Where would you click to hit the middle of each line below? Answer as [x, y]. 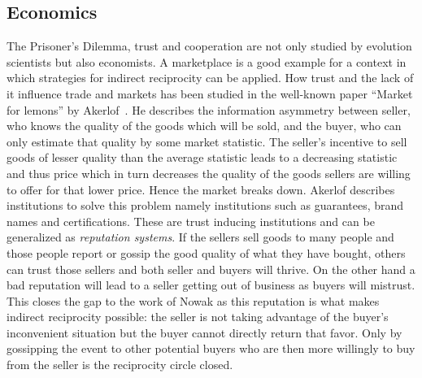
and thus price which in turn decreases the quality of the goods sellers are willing [209, 173]
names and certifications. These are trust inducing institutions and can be [191, 221]
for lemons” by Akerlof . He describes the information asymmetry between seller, [209, 109]
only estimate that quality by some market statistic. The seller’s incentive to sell [207, 141]
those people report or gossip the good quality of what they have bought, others [206, 252]
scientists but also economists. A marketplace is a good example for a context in [207, 61]
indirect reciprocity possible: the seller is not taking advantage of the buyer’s [198, 317]
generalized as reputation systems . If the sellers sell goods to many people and [200, 237]
